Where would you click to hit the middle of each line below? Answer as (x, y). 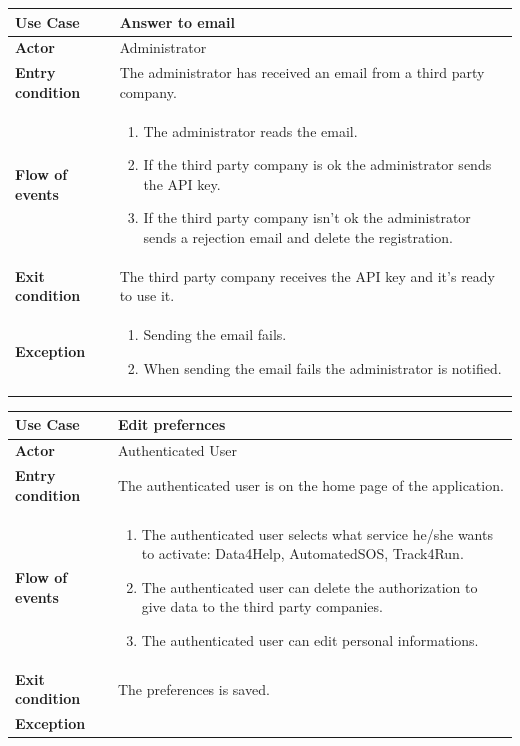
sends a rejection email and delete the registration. (298, 237)
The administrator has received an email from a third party (302, 72)
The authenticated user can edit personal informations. (310, 639)
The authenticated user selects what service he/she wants (317, 533)
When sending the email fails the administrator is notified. (322, 367)
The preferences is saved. (193, 688)
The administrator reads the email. (250, 130)
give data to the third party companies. (262, 606)
